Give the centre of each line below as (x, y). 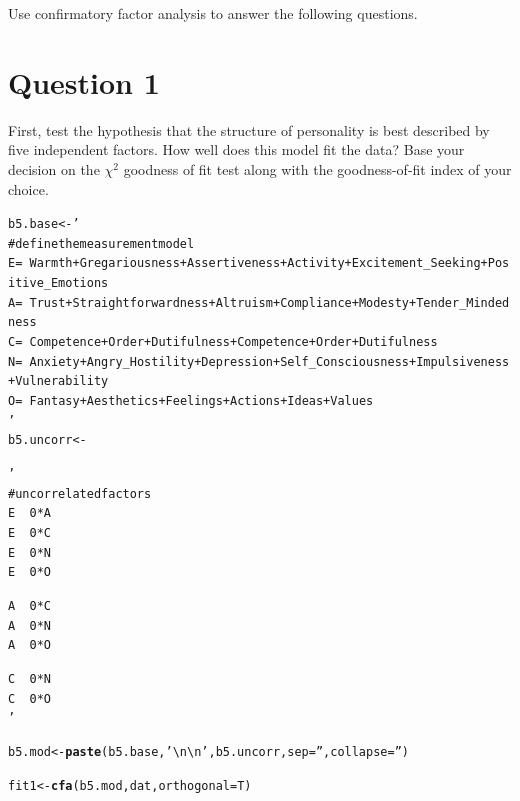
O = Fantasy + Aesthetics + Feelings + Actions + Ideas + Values (191, 401)
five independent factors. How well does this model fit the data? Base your (236, 149)
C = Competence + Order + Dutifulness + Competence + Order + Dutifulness (223, 342)
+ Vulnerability (58, 381)
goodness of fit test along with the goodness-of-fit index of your (317, 168)
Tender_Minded (463, 302)
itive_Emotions (58, 283)
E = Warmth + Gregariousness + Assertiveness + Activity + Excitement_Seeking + (248, 263)
